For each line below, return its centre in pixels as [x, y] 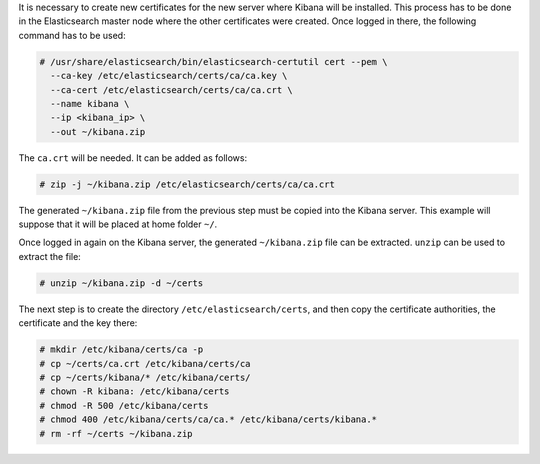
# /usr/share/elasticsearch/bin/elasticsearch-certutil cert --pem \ [213, 61]
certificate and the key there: [78, 323]
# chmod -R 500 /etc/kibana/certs [124, 405]
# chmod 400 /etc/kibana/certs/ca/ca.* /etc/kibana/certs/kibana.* [208, 419]
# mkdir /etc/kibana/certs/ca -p [121, 349]
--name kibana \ [90, 103]
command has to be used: [72, 35]
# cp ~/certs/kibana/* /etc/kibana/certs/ [145, 377]
